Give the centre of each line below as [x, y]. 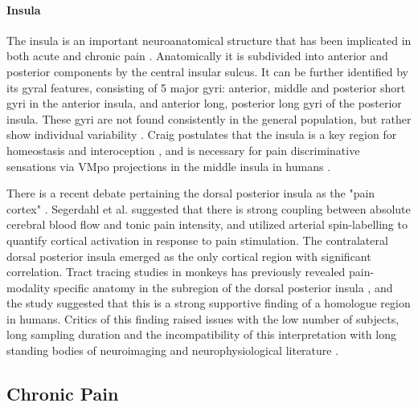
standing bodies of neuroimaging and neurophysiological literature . [173, 350]
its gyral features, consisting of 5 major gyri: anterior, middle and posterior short [206, 87]
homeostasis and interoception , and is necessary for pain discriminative [183, 150]
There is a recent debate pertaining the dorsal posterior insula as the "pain [191, 193]
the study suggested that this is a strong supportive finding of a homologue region [209, 303]
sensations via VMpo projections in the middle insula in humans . [169, 166]
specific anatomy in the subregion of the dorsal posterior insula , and [223, 287]
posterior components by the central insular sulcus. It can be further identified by [207, 71]
